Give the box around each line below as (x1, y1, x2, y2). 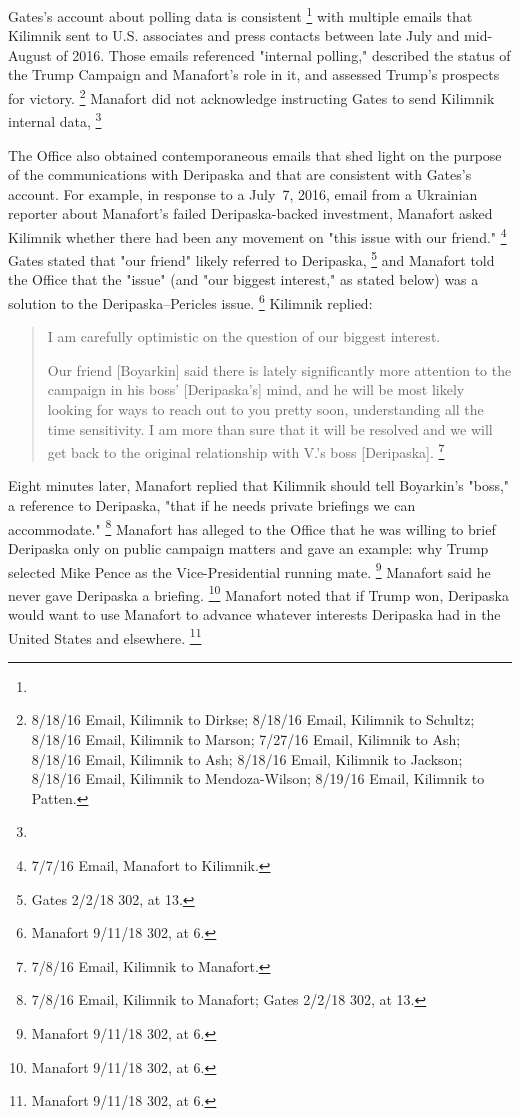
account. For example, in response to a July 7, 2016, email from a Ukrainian (8, 183, 478, 204)
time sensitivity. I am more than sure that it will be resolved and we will (47, 418, 493, 439)
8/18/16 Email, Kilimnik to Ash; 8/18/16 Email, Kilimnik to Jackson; (31, 748, 463, 769)
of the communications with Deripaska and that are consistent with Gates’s (8, 164, 472, 185)
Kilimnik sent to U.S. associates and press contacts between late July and (8, 25, 460, 46)
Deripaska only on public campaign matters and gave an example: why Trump (8, 537, 489, 558)
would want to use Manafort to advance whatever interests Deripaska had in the (8, 604, 501, 624)
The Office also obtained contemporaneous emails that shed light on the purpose (8, 144, 502, 165)
